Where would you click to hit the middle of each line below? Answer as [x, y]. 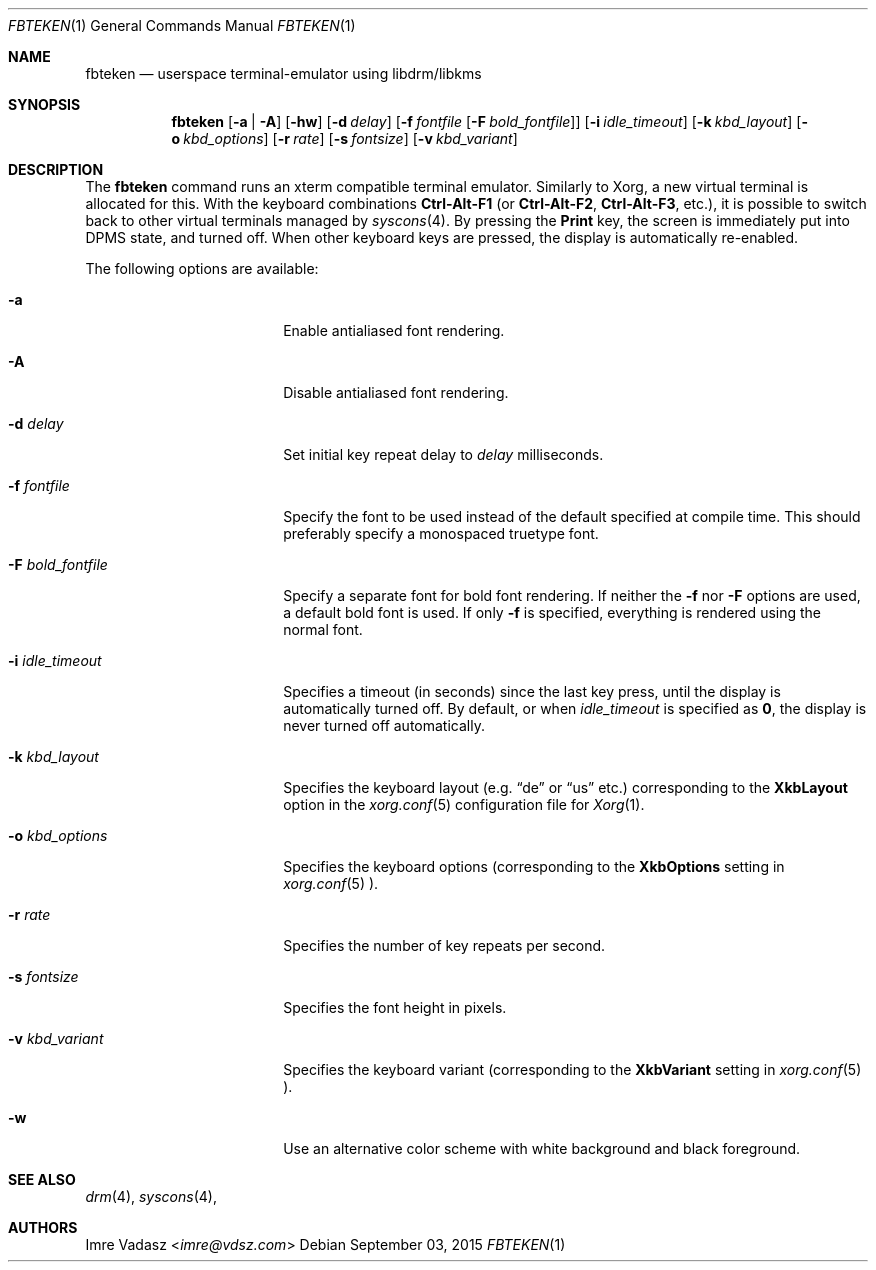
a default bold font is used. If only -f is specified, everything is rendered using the [552, 612]
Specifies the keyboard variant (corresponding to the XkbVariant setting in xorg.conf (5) [572, 1069]
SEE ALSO [42, 1179]
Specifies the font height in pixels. [395, 1007]
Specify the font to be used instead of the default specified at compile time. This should [572, 516]
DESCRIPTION [56, 169]
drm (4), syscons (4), [151, 1196]
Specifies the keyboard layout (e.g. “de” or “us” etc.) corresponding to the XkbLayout [565, 787]
